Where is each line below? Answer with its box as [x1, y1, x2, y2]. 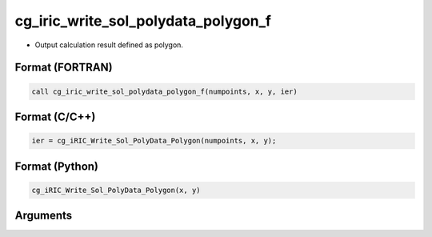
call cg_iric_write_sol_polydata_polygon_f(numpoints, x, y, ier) [31, 86, 298, 96]
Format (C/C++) [14, 110, 96, 123]
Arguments [14, 209, 73, 223]
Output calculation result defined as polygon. [34, 40, 184, 50]
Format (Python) [14, 159, 99, 173]
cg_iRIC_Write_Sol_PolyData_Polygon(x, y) [31, 185, 201, 195]
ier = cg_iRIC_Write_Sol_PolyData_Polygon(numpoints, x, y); [31, 136, 277, 146]
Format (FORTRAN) [14, 61, 113, 74]
